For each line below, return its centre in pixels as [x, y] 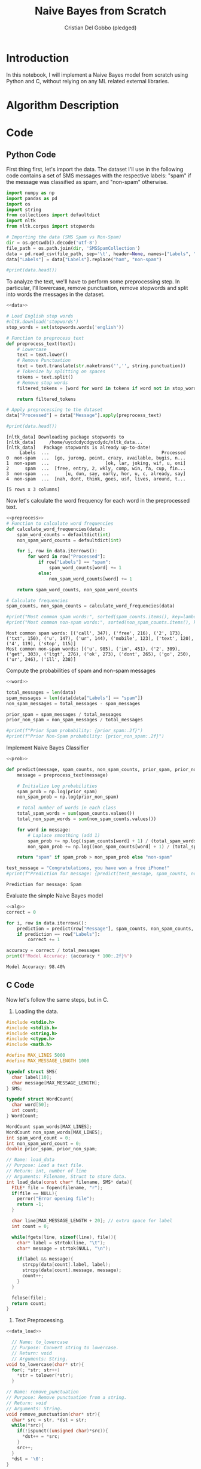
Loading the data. [36, 1011]
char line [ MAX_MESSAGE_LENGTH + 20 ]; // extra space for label [92, 1221]
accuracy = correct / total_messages [53, 951]
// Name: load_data [31, 1160]
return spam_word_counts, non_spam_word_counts [77, 590]
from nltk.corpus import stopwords [51, 226]
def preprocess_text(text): [41, 344]
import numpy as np [31, 193]
